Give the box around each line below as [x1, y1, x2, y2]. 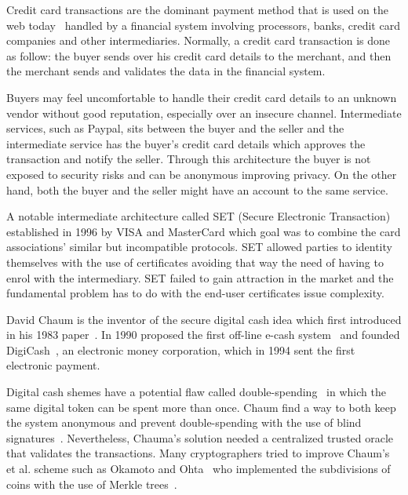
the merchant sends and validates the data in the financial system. [6, 63, 326, 79]
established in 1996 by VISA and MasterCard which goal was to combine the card [6, 223, 401, 239]
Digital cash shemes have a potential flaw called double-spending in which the [6, 384, 386, 400]
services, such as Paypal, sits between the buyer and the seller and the [6, 120, 344, 136]
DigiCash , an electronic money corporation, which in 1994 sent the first [6, 341, 355, 358]
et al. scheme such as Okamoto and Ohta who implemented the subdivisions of [6, 460, 391, 477]
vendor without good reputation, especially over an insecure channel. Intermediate [6, 104, 402, 121]
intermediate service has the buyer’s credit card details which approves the [6, 135, 366, 151]
